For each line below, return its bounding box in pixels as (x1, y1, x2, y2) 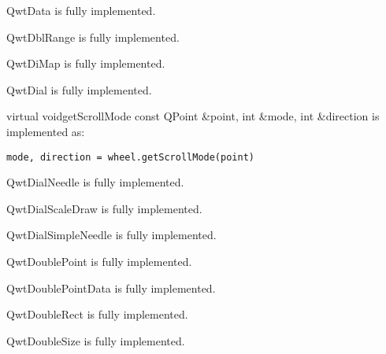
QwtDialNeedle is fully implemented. (6, 174, 184, 190)
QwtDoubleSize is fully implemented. (6, 332, 185, 348)
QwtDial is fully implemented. (6, 81, 152, 98)
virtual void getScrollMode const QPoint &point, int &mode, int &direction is (6, 108, 380, 124)
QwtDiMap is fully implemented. (6, 55, 165, 72)
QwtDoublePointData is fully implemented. (6, 279, 216, 296)
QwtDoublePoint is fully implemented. (6, 253, 192, 269)
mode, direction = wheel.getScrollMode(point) (6, 151, 254, 163)
